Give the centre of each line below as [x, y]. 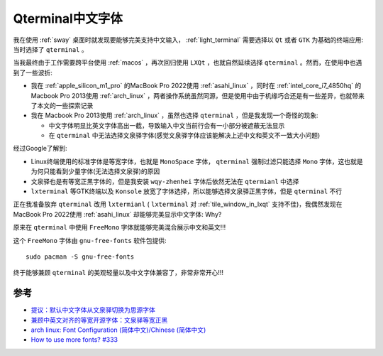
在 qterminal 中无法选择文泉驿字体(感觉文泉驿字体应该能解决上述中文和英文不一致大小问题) [184, 136]
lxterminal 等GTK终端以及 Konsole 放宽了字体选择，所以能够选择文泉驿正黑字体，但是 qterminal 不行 [187, 191]
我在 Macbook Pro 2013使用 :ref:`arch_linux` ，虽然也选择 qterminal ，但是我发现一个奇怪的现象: [174, 115]
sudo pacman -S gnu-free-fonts [80, 257]
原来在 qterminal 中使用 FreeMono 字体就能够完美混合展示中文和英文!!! [120, 227]
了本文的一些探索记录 [62, 105]
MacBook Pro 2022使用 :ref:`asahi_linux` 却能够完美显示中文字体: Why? [117, 214]
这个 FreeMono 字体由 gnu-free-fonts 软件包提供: [90, 240]
